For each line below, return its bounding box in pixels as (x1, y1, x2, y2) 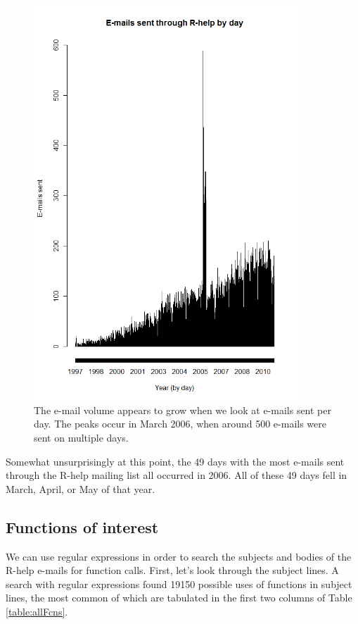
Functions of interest (6, 516, 159, 537)
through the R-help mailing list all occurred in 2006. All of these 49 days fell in (6, 468, 347, 482)
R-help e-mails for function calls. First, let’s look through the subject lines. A (6, 563, 339, 578)
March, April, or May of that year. (6, 481, 155, 496)
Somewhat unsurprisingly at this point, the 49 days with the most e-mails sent (6, 454, 345, 468)
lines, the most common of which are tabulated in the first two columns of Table (6, 590, 352, 605)
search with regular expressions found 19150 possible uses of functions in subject (6, 576, 352, 591)
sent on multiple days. (34, 430, 129, 445)
